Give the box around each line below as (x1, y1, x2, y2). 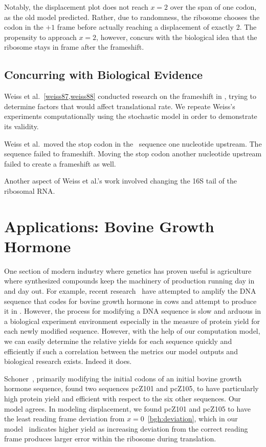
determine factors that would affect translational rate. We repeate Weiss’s (4, 100, 235, 111)
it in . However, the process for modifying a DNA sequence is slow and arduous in (4, 306, 261, 316)
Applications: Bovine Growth (4, 215, 214, 236)
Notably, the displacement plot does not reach (4, 2, 148, 12)
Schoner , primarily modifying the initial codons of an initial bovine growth (4, 373, 242, 383)
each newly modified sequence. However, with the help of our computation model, (4, 326, 260, 336)
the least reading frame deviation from (4, 413, 125, 424)
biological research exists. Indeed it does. (4, 356, 132, 367)
